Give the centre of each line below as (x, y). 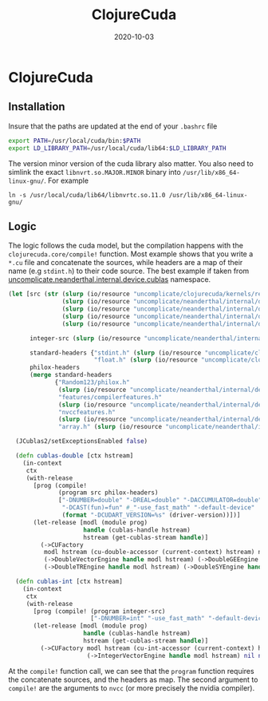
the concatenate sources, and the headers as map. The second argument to (133, 679)
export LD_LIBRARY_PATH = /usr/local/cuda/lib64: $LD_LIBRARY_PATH (117, 148)
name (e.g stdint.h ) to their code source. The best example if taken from (129, 271)
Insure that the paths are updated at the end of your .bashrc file (113, 126)
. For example (66, 180)
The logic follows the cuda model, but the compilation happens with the (126, 246)
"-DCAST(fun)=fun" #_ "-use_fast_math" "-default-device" (158, 508)
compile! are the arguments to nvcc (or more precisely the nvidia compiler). (132, 687)
